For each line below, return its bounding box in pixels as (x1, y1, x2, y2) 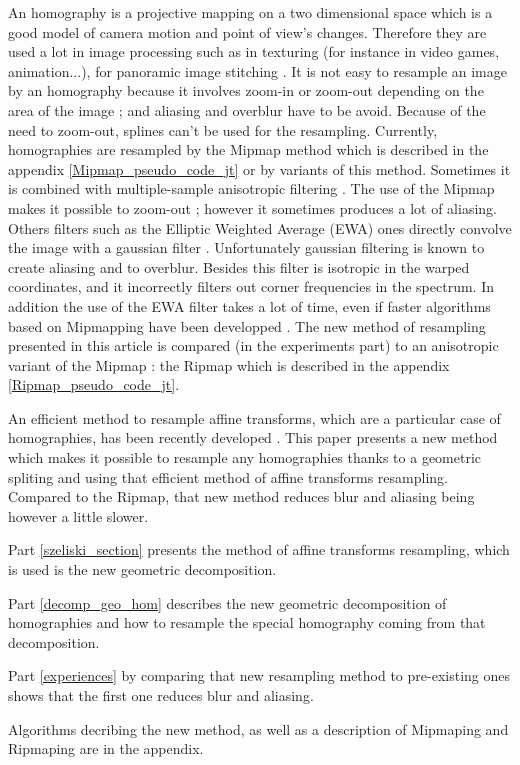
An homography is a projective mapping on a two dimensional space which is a (8, 2, 493, 22)
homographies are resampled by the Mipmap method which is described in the (8, 139, 489, 160)
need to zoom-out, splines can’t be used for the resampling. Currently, (8, 119, 438, 140)
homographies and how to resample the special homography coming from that (8, 612, 486, 633)
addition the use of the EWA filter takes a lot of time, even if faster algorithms (8, 295, 491, 316)
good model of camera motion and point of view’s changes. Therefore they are (8, 21, 487, 42)
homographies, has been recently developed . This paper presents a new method (8, 427, 498, 448)
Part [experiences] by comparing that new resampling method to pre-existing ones (8, 665, 510, 686)
